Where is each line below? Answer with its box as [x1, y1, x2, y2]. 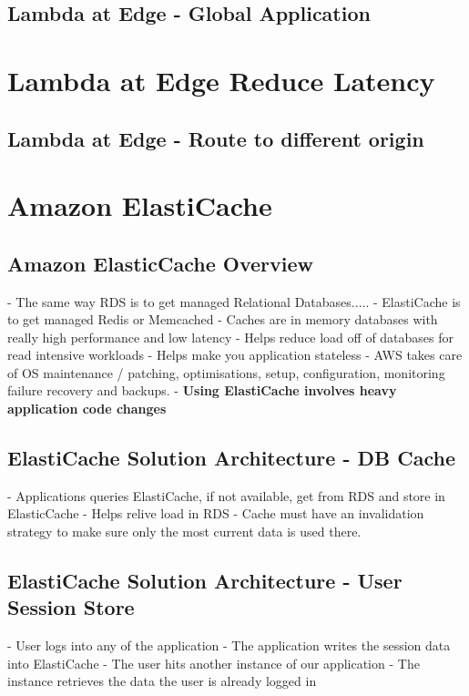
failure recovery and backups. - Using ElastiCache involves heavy [7, 381, 397, 400]
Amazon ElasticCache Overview [7, 249, 314, 277]
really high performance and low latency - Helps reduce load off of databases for [7, 327, 454, 346]
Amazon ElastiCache [7, 187, 272, 224]
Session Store [7, 593, 135, 621]
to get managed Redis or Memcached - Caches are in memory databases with [7, 310, 438, 329]
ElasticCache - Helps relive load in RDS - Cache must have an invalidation [7, 504, 424, 523]
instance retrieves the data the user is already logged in [7, 671, 317, 691]
